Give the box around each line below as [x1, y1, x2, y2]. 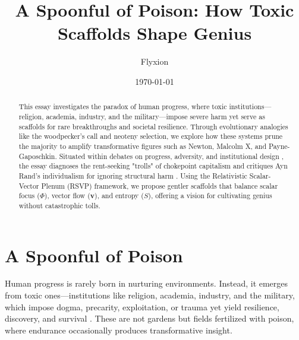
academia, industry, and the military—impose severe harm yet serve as [46, 111, 265, 121]
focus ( [18, 190, 40, 201]
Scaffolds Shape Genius [57, 21, 252, 45]
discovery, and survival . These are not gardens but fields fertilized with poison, [5, 312, 294, 325]
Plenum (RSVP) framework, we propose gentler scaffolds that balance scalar [41, 180, 278, 190]
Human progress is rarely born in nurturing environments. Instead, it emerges [5, 277, 288, 290]
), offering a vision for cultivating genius [148, 190, 272, 201]
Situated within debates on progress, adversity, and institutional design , [59, 151, 284, 161]
